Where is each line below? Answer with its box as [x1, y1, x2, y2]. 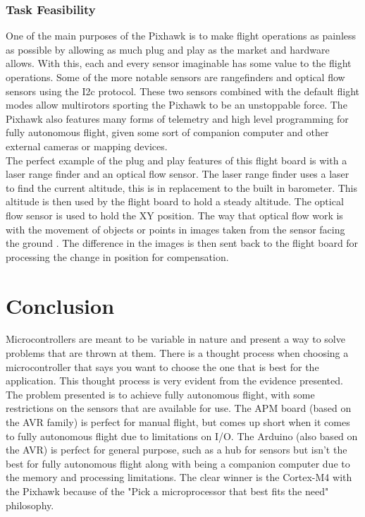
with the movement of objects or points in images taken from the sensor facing [6, 221, 345, 236]
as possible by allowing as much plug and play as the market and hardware [6, 42, 330, 56]
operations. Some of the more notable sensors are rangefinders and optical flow [6, 70, 345, 84]
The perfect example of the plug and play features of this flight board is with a [6, 152, 347, 167]
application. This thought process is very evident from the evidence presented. [6, 373, 343, 388]
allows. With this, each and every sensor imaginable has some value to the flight [6, 56, 352, 71]
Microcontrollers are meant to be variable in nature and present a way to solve [6, 332, 345, 346]
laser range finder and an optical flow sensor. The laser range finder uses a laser [6, 166, 349, 181]
